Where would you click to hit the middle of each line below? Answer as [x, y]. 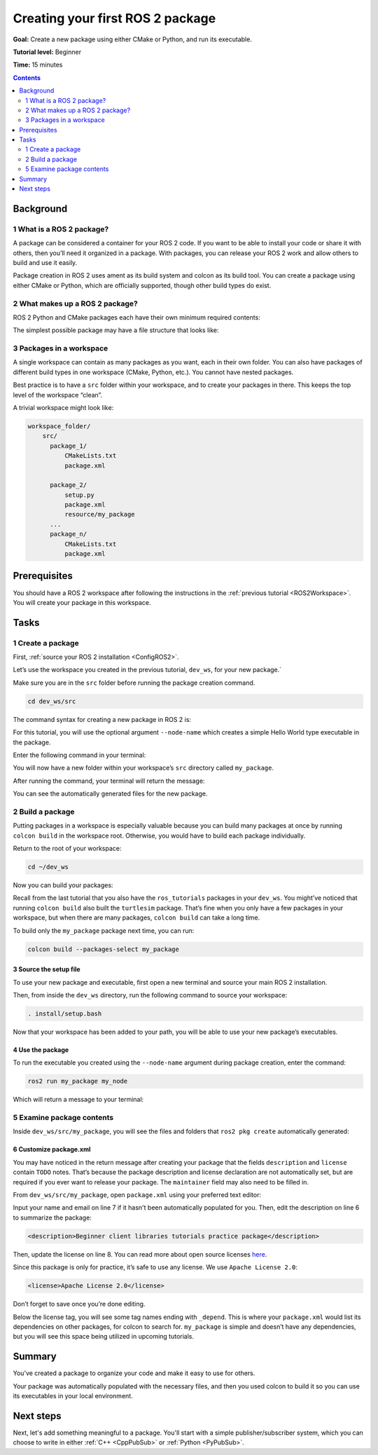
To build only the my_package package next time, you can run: [104, 930]
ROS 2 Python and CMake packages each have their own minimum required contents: [136, 317]
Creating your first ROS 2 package [114, 18]
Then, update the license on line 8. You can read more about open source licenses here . [140, 1254]
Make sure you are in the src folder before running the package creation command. [134, 683]
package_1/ [69, 446]
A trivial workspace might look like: [63, 407]
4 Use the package [41, 1050]
